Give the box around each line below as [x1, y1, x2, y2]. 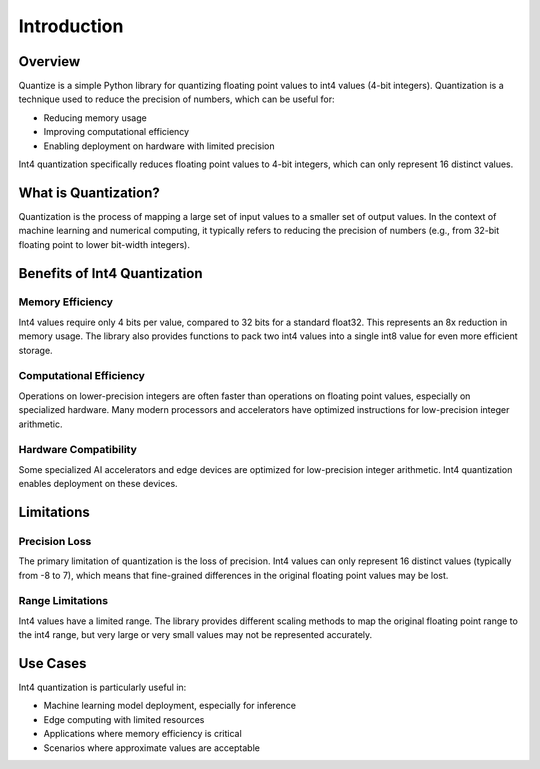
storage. [18, 344, 54, 356]
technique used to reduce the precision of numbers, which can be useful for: [18, 93, 335, 105]
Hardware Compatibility [18, 443, 137, 457]
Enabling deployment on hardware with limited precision [43, 140, 275, 152]
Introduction [18, 15, 124, 37]
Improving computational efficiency [43, 126, 190, 138]
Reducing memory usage [43, 111, 147, 124]
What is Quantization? [18, 184, 160, 201]
